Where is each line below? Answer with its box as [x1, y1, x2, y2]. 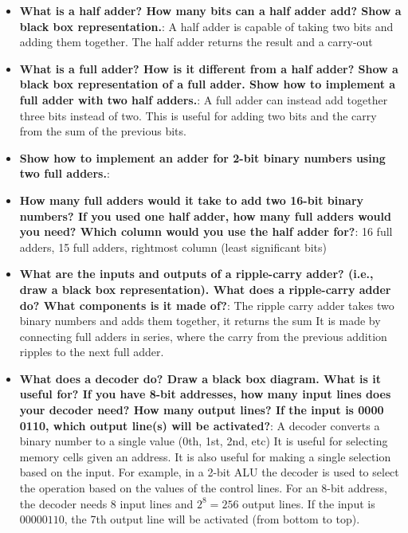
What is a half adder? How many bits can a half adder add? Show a [19, 2, 402, 18]
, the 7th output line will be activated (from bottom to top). [64, 511, 360, 527]
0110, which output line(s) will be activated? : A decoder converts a [19, 417, 380, 433]
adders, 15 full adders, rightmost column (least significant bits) [19, 238, 328, 255]
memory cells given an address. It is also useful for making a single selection [19, 448, 391, 464]
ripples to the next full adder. [19, 343, 164, 360]
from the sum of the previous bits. [19, 123, 186, 139]
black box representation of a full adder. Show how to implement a [19, 76, 396, 92]
